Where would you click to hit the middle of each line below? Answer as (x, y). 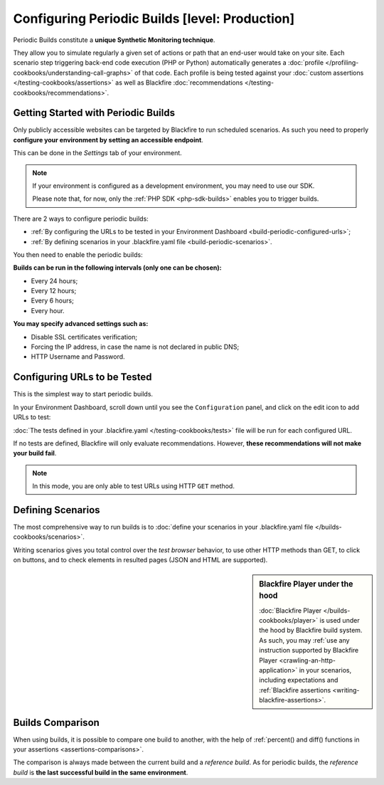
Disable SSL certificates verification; (84, 337)
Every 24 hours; (54, 280)
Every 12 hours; (54, 291)
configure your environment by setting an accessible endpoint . (108, 139)
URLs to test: (32, 417)
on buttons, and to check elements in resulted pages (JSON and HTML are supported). (140, 560)
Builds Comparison (56, 722)
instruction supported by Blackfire (309, 650)
